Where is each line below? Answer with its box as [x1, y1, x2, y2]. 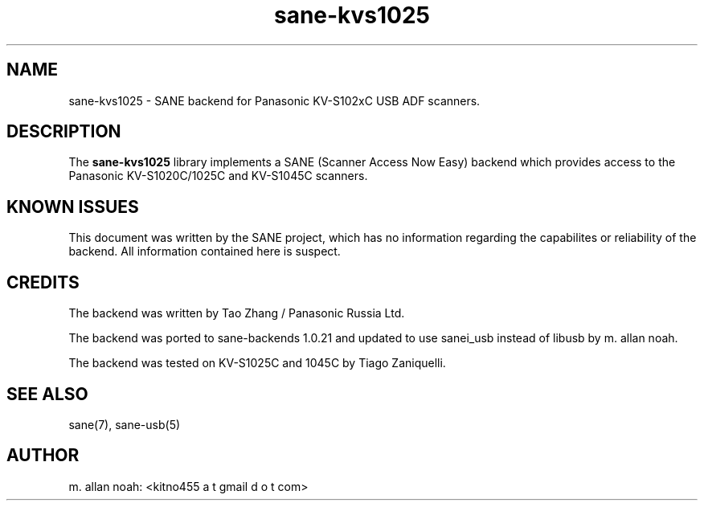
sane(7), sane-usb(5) [68, 417, 181, 431]
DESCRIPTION [6, 121, 121, 142]
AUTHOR [6, 445, 80, 466]
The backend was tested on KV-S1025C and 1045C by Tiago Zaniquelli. [68, 356, 446, 370]
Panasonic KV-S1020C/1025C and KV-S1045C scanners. [68, 169, 368, 183]
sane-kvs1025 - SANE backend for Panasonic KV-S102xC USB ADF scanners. [68, 93, 481, 108]
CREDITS [6, 272, 80, 292]
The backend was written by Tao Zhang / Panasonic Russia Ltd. [68, 306, 405, 321]
